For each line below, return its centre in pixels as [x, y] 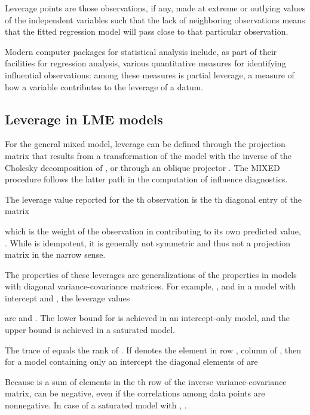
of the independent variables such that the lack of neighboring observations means [155, 19]
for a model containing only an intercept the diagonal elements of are [131, 361]
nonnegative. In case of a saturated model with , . [96, 405]
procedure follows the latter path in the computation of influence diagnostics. [146, 179]
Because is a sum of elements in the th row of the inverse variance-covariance [146, 381]
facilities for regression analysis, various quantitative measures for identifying [145, 63]
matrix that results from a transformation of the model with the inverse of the [148, 155]
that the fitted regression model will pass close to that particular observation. [147, 31]
